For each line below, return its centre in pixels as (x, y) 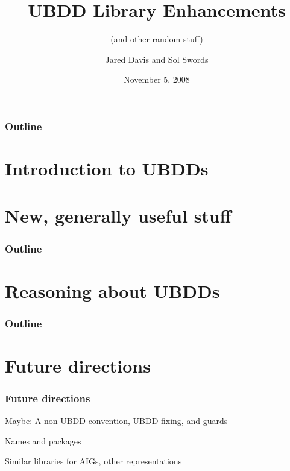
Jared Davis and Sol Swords (157, 59)
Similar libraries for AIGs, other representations (93, 461)
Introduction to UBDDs (107, 169)
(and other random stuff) (157, 39)
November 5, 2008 (157, 79)
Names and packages (43, 441)
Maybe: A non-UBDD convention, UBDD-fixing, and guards (116, 421)
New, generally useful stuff (118, 216)
